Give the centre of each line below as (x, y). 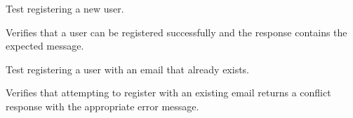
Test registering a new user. (65, 8)
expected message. (45, 46)
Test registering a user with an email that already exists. (128, 69)
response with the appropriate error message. (102, 106)
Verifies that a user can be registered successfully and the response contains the (176, 32)
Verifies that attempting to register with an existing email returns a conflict (168, 93)
